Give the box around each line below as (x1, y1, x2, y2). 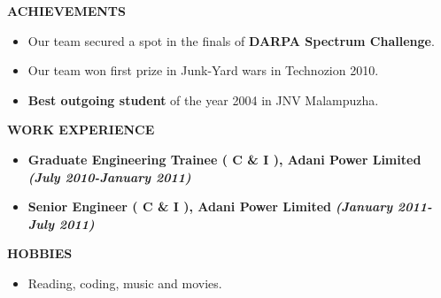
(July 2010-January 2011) (27, 167, 191, 186)
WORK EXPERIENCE (7, 120, 155, 139)
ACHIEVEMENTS (7, 2, 127, 19)
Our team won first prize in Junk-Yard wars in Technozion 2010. (27, 61, 379, 80)
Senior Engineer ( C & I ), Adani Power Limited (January (27, 197, 393, 216)
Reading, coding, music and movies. (27, 273, 222, 292)
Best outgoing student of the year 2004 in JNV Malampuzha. (27, 90, 379, 109)
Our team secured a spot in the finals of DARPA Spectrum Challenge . (27, 31, 435, 50)
